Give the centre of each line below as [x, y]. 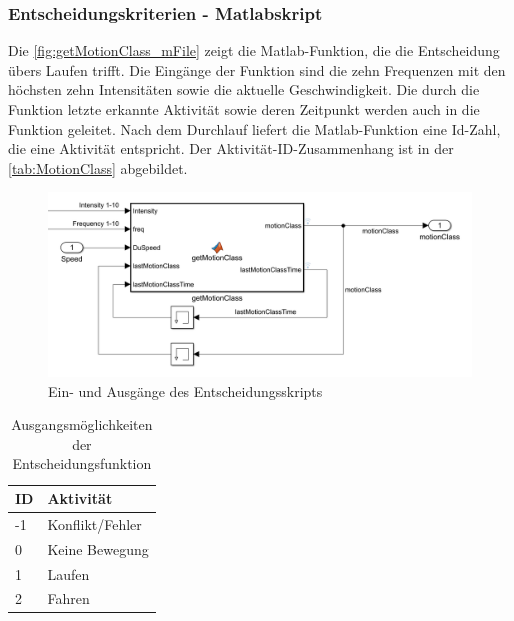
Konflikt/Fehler [94, 523]
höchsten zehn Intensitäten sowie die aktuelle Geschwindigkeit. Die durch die [244, 89]
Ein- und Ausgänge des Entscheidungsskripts [185, 390]
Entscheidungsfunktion [82, 463]
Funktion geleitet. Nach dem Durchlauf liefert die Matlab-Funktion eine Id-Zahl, [254, 128]
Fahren [68, 598]
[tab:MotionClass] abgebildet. [98, 167]
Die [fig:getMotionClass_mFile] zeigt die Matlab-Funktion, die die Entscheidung [254, 50]
